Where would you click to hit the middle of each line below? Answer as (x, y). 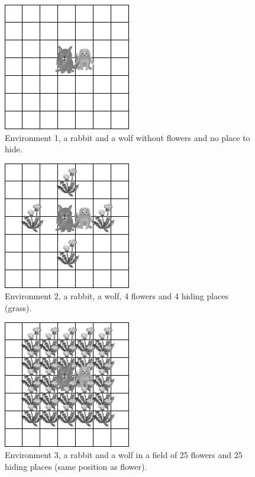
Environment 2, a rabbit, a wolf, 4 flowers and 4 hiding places (117, 296)
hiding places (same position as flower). (76, 466)
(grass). (18, 307)
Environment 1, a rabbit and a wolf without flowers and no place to (127, 137)
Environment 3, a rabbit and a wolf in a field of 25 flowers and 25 (124, 455)
